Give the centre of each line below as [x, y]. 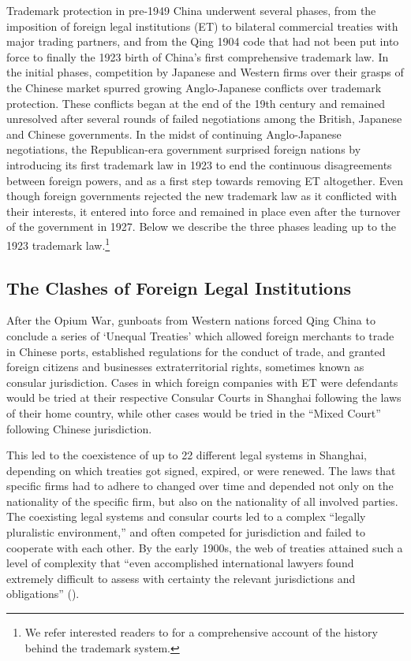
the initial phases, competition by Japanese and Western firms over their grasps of [205, 72]
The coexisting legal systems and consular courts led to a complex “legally [186, 516]
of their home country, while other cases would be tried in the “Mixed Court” [194, 412]
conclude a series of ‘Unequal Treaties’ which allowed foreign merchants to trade [200, 335]
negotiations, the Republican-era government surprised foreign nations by [184, 149]
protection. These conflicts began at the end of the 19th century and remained [196, 103]
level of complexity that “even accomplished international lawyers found [180, 563]
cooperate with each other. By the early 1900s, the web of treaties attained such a [205, 547]
